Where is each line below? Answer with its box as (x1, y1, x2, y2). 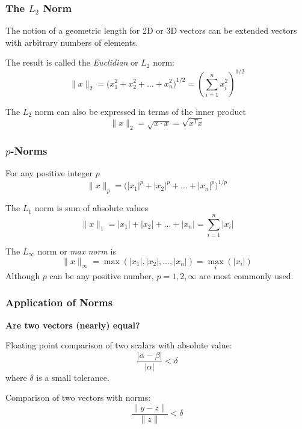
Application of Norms (5, 295, 113, 310)
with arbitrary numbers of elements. (5, 35, 138, 48)
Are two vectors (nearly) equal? (5, 318, 140, 331)
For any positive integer (5, 167, 93, 179)
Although (5, 269, 40, 282)
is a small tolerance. (36, 371, 109, 383)
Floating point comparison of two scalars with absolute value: (5, 339, 232, 351)
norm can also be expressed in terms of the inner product (34, 105, 246, 117)
